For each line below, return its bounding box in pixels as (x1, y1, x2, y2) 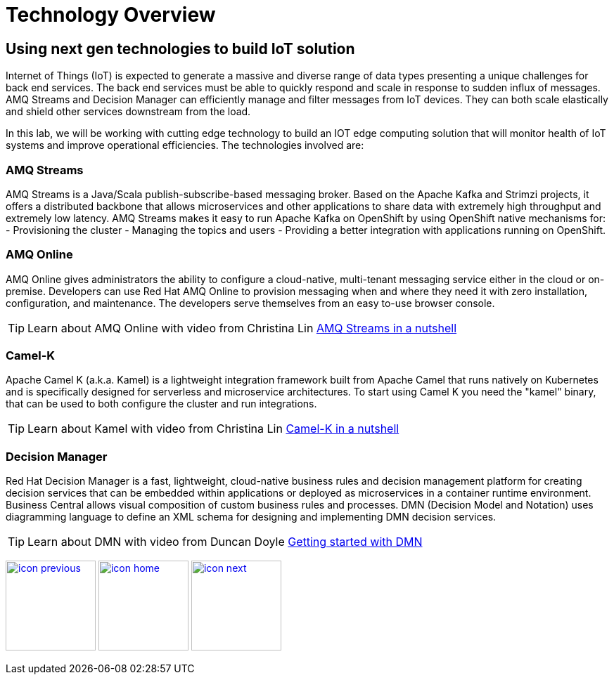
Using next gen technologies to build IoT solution (6, 39, 355, 58)
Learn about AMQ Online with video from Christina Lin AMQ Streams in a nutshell (27, 320, 457, 335)
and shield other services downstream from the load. (6, 105, 251, 118)
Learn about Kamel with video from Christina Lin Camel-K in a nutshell (27, 421, 399, 436)
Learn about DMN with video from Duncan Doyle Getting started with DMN (27, 535, 423, 549)
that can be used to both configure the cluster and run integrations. (6, 398, 317, 410)
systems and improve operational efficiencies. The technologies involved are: (6, 139, 364, 152)
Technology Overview (6, 3, 216, 27)
